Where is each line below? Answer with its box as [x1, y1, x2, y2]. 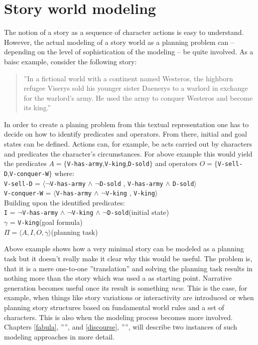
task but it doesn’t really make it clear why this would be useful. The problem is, [4, 253, 253, 263]
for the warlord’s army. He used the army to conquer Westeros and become [23, 92, 253, 103]
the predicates [4, 158, 47, 169]
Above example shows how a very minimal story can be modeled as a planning [4, 243, 244, 254]
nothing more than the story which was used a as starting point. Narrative [4, 273, 232, 283]
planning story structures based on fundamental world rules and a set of [4, 302, 225, 312]
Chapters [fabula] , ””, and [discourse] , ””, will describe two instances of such [4, 322, 238, 332]
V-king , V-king [106, 187, 155, 198]
